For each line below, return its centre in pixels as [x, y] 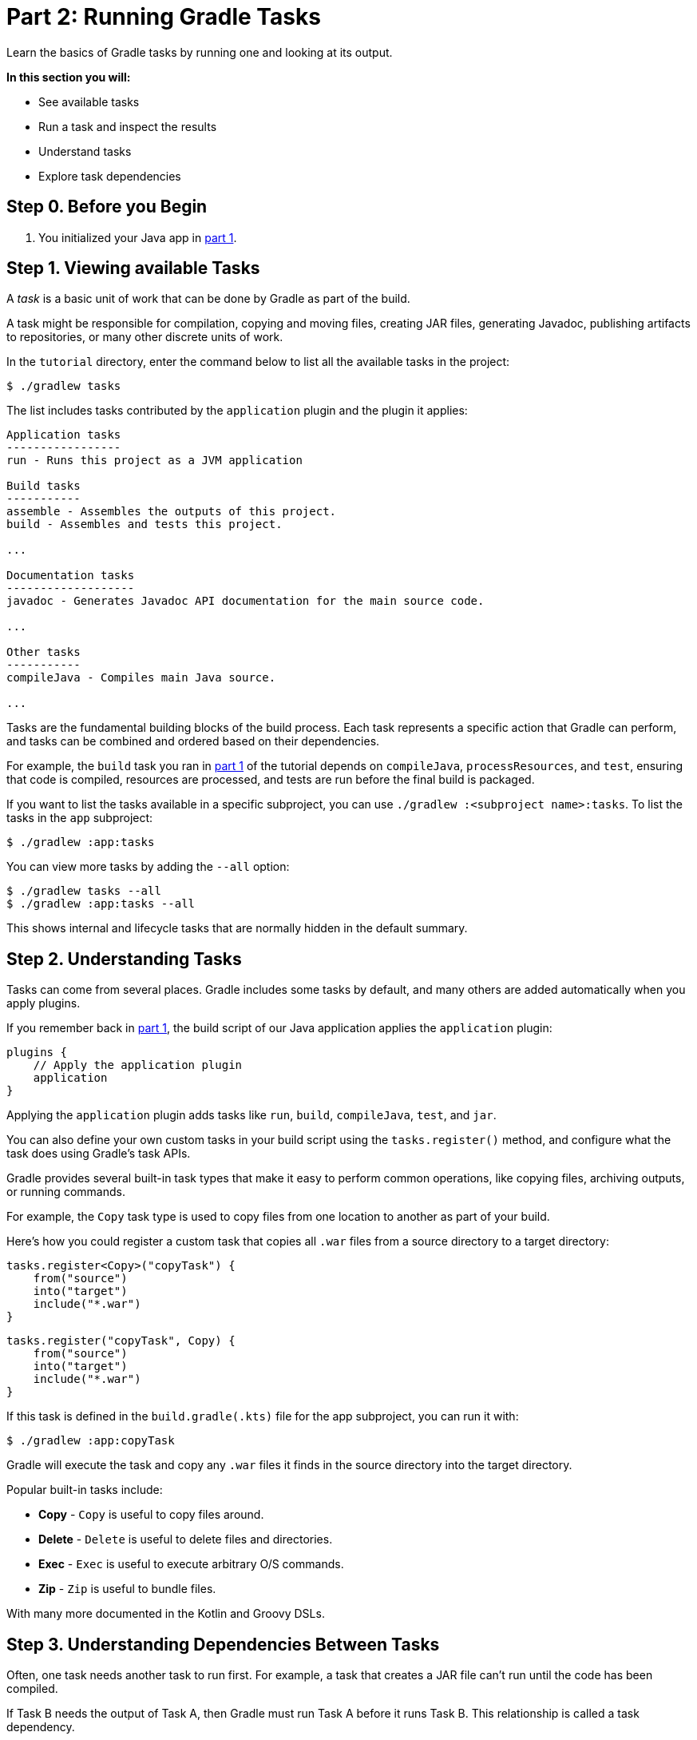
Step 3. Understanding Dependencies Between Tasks [223, 1644]
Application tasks [64, 435]
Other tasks [44, 652]
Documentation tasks [71, 576]
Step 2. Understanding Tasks [124, 959]
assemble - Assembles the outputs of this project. [172, 512]
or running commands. [66, 1192]
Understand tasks [85, 151]
